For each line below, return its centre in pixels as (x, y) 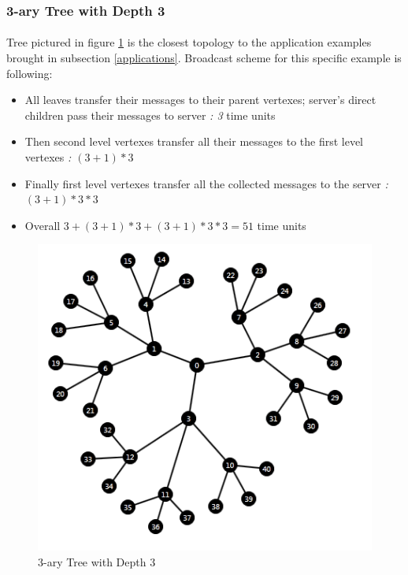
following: (30, 73)
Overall (43, 225)
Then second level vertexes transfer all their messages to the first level (194, 141)
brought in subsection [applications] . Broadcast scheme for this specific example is (204, 58)
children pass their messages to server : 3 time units (150, 115)
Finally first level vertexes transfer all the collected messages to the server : (206, 183)
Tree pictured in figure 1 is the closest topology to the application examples (189, 42)
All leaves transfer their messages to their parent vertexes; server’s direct (200, 100)
